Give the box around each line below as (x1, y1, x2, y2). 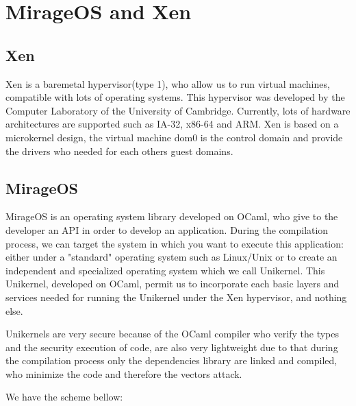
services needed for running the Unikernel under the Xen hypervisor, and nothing (5, 289, 347, 304)
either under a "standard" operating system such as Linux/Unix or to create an (5, 250, 338, 264)
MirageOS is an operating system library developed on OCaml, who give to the (5, 209, 338, 224)
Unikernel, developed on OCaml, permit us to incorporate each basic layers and (5, 276, 340, 291)
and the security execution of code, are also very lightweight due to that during (5, 339, 338, 354)
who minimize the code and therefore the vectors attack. (5, 366, 242, 381)
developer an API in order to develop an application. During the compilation (5, 222, 329, 237)
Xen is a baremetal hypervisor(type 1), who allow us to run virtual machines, (5, 76, 330, 91)
